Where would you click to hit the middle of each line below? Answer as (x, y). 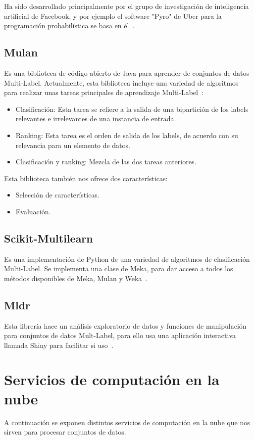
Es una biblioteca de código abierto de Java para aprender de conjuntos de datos (127, 73)
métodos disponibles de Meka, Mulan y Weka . (76, 278)
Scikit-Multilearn (49, 238)
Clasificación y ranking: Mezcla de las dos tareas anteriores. (106, 162)
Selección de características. (57, 195)
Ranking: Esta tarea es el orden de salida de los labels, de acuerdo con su (127, 135)
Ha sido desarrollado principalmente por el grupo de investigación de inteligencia (127, 6)
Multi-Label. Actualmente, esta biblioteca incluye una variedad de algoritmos (121, 82)
